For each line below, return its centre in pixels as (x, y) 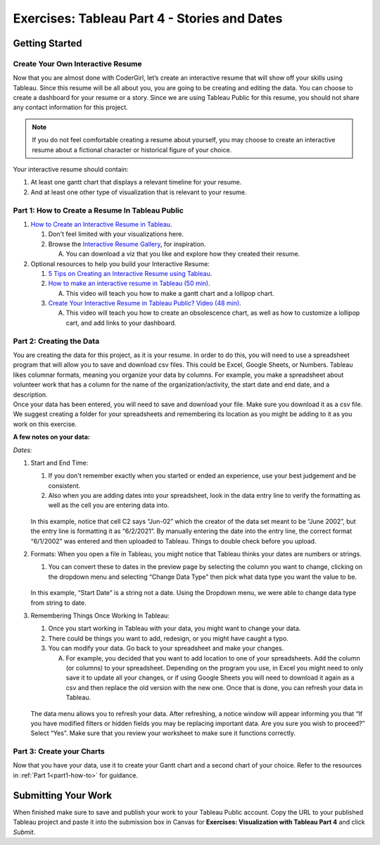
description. (31, 394)
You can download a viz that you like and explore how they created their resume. (183, 254)
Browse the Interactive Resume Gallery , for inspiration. (127, 244)
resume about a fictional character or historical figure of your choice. (132, 150)
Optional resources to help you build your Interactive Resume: (120, 263)
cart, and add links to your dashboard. (121, 323)
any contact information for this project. (70, 107)
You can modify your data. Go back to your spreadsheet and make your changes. (166, 649)
